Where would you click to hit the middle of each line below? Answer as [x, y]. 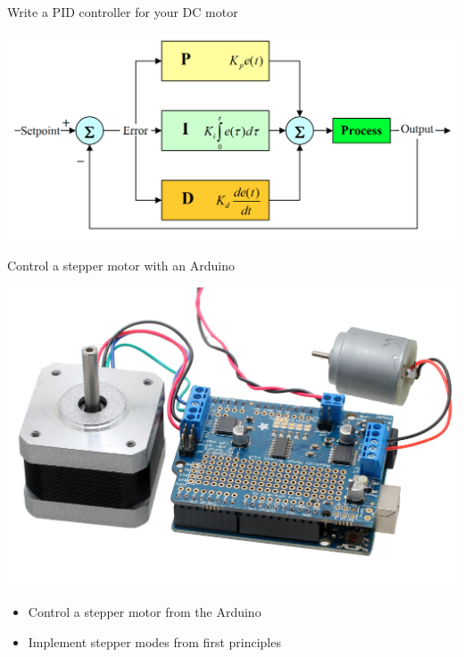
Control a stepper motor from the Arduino [145, 612]
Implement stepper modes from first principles [154, 641]
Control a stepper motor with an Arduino [121, 265]
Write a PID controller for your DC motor [123, 12]
